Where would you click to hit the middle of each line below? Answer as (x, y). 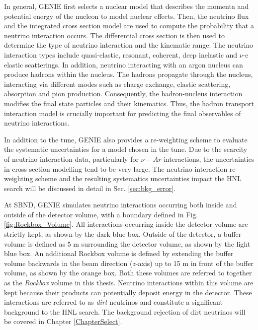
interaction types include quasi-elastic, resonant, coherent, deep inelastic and (121, 54)
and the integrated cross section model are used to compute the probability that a (129, 26)
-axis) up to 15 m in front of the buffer (194, 263)
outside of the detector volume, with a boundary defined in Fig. (101, 214)
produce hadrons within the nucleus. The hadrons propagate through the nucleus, (129, 74)
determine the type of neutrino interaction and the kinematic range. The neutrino (129, 45)
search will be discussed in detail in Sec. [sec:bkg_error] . (90, 188)
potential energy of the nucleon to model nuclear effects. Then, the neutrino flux (127, 16)
